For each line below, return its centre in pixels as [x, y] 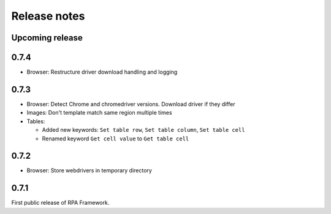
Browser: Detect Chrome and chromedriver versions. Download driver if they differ [131, 104]
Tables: [36, 121]
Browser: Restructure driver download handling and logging [102, 72]
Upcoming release [47, 38]
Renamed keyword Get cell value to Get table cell [116, 139]
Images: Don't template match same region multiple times [99, 113]
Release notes [48, 16]
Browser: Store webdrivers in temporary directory [89, 170]
